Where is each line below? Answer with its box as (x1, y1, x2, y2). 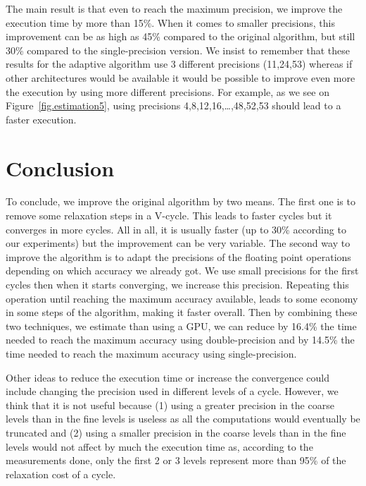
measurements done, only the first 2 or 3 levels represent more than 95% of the (6, 453, 346, 468)
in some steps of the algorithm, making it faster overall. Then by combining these (6, 305, 358, 320)
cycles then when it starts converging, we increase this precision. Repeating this (6, 277, 349, 292)
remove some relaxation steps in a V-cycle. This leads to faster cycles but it (6, 208, 332, 223)
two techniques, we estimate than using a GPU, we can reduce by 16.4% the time (6, 318, 357, 333)
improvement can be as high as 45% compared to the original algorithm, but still (6, 29, 355, 44)
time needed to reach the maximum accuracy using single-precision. (6, 346, 297, 360)
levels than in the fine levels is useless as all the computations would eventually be (6, 411, 360, 426)
